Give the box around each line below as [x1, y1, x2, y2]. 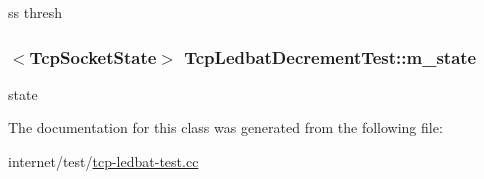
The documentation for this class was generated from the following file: [8, 117, 443, 138]
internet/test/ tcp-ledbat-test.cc [8, 151, 199, 171]
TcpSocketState [29, 44, 157, 69]
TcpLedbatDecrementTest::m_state [184, 44, 477, 69]
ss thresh [8, 2, 62, 22]
